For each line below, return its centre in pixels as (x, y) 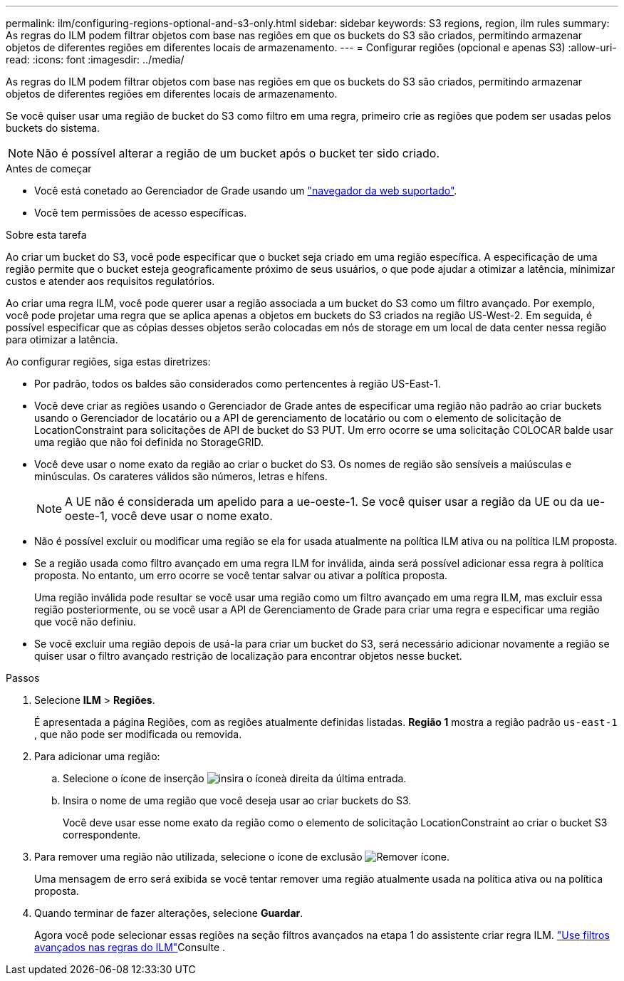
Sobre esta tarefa (46, 235)
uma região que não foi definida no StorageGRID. (149, 442)
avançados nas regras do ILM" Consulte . (130, 947)
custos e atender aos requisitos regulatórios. (110, 281)
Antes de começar (49, 168)
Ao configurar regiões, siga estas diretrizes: (108, 362)
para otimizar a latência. (62, 339)
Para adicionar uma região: (97, 756)
